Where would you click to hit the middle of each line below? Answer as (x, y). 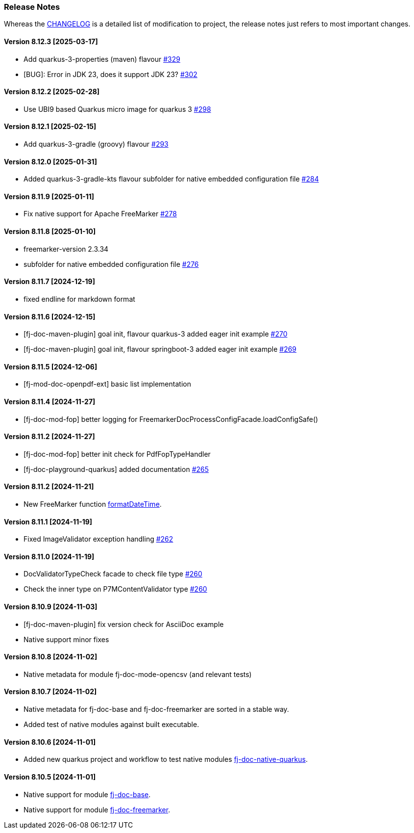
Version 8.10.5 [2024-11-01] (50, 777)
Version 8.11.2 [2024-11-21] (49, 487)
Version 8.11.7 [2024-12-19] (49, 282)
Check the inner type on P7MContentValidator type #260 (115, 589)
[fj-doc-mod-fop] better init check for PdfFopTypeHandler (117, 454)
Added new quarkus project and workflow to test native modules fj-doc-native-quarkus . (166, 759)
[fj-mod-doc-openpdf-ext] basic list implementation (107, 384)
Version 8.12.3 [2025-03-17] (51, 41)
